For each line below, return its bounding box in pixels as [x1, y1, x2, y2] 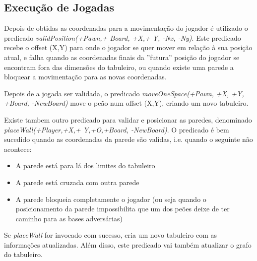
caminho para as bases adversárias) [15, 213, 123, 223]
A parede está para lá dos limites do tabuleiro [15, 160, 155, 171]
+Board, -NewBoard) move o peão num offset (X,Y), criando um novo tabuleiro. [4, 98, 249, 108]
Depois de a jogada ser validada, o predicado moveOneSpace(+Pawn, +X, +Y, [4, 88, 244, 98]
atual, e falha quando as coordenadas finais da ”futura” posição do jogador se [4, 52, 240, 62]
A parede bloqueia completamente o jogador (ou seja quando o [15, 194, 206, 204]
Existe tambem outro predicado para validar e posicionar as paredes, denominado [4, 114, 252, 125]
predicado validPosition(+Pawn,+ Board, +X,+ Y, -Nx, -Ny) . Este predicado [4, 32, 241, 43]
